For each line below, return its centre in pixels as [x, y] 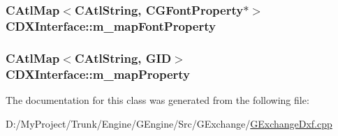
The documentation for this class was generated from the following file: [157, 99]
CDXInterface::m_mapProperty [98, 74]
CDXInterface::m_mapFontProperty [111, 25]
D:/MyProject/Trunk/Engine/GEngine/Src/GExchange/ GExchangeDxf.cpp [169, 123]
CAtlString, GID [123, 58]
